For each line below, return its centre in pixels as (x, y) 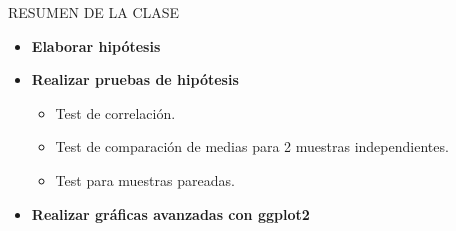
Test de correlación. (115, 112)
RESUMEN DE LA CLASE (94, 12)
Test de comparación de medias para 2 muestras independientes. (252, 146)
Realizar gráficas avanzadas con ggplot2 (170, 213)
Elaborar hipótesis (96, 45)
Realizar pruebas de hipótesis (135, 79)
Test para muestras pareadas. (145, 179)
